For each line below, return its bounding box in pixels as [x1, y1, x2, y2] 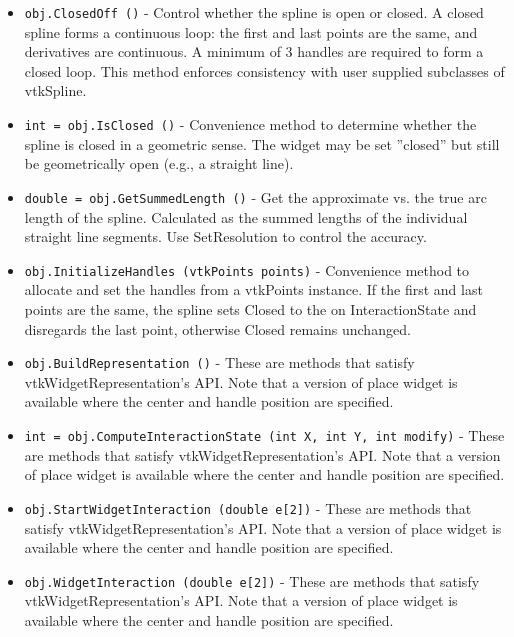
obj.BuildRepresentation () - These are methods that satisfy [24, 352, 415, 373]
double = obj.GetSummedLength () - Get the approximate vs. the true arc [24, 186, 487, 207]
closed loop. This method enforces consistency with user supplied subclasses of [24, 60, 505, 81]
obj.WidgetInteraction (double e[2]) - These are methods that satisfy [24, 570, 480, 591]
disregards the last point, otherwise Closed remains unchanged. [24, 318, 411, 339]
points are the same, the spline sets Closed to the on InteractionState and [24, 298, 477, 319]
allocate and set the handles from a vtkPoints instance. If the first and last [24, 279, 483, 300]
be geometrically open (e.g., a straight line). [24, 153, 294, 174]
